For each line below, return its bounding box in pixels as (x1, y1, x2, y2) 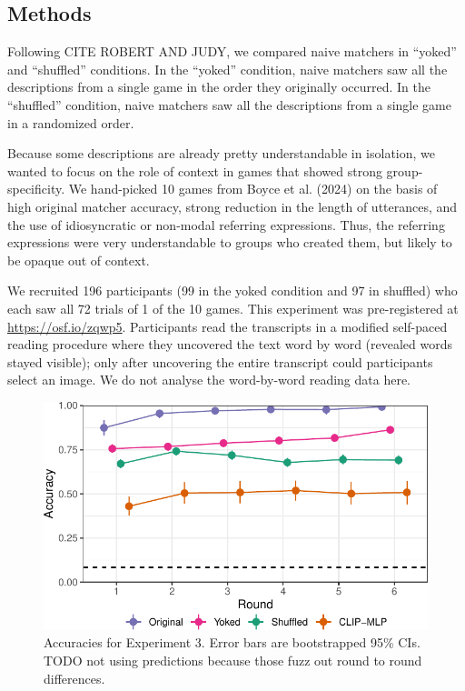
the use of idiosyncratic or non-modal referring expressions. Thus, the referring (7, 215, 445, 234)
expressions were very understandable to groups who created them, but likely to (7, 233, 452, 252)
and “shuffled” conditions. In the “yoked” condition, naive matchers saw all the (7, 59, 448, 78)
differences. (44, 668, 105, 687)
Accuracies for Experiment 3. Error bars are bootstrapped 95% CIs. (44, 633, 420, 652)
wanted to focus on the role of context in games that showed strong (7, 161, 382, 180)
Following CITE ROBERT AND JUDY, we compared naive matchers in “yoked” (7, 42, 457, 61)
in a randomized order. (7, 113, 134, 132)
